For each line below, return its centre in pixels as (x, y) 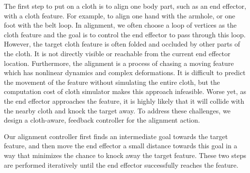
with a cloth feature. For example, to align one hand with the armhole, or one (120, 15)
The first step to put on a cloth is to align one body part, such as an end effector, (125, 6)
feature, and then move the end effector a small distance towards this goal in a (121, 146)
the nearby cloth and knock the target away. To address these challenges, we (117, 110)
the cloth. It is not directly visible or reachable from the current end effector (117, 53)
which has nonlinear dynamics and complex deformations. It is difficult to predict (125, 72)
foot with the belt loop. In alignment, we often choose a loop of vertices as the (120, 25)
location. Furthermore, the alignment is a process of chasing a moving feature (119, 63)
